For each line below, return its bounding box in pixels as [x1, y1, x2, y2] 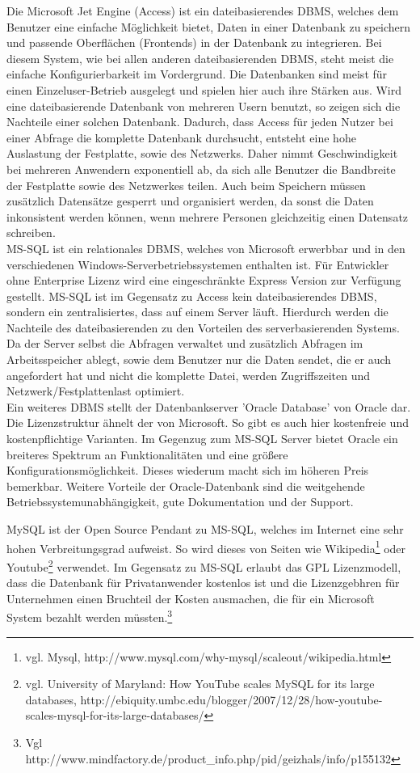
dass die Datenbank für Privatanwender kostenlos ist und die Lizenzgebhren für [6, 574, 400, 591]
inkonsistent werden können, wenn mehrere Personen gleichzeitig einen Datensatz [6, 208, 409, 225]
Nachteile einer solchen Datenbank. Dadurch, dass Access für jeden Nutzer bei [6, 113, 393, 130]
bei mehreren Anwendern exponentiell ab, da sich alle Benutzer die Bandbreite [6, 160, 396, 177]
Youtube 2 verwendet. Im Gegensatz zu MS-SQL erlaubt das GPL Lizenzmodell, [6, 555, 401, 575]
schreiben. [6, 224, 56, 241]
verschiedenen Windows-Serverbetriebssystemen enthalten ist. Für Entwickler [6, 256, 389, 272]
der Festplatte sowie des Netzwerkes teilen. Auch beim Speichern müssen [6, 176, 366, 193]
